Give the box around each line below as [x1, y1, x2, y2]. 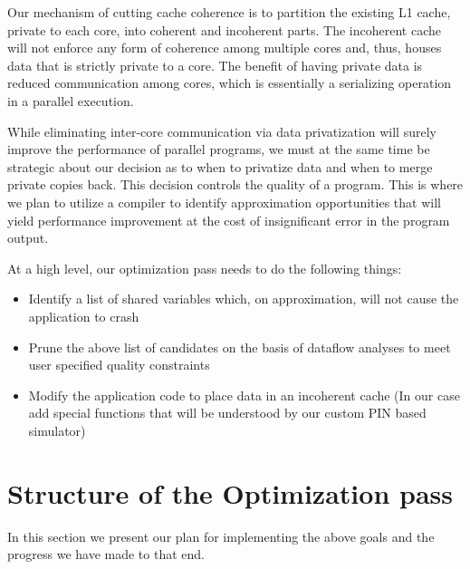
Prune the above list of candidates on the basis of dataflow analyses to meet [28, 337, 451, 356]
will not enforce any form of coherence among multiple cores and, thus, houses [7, 38, 442, 57]
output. [7, 228, 49, 247]
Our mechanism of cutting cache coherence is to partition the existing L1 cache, [7, 3, 451, 21]
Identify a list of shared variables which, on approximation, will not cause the [28, 289, 459, 308]
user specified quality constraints [28, 355, 210, 374]
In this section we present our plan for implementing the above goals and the [7, 526, 435, 545]
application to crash [28, 306, 139, 325]
